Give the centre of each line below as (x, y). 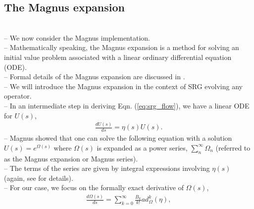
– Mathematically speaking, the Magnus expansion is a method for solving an (122, 47)
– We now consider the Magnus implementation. (77, 37)
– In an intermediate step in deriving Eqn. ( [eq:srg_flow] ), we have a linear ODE (127, 105)
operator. (18, 96)
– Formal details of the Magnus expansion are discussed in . (95, 77)
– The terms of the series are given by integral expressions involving (107, 168)
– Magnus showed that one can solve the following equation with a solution (118, 138)
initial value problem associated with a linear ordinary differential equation (118, 57)
